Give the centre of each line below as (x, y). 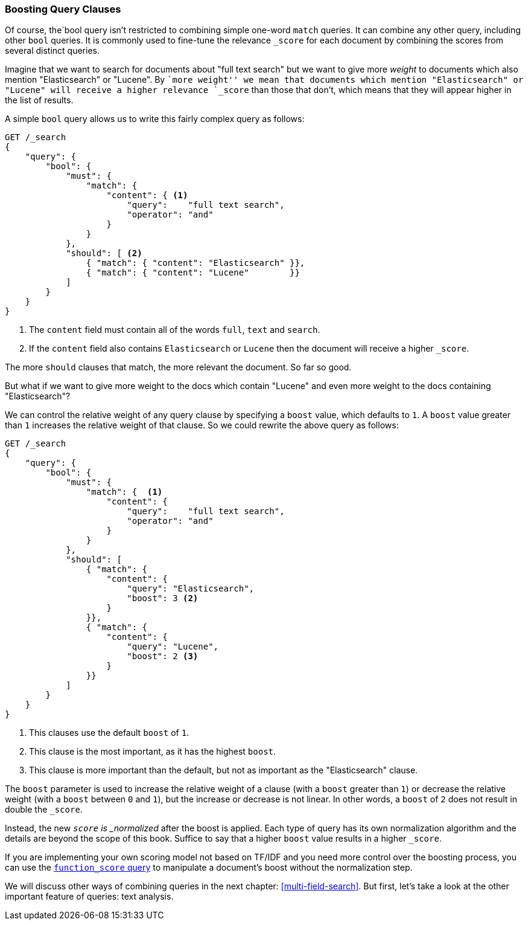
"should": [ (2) (104, 253)
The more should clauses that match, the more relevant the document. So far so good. (178, 367)
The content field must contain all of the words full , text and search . (175, 330)
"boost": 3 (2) (163, 598)
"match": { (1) (124, 492)
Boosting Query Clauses (63, 9)
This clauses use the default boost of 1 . (109, 733)
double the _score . (44, 810)
